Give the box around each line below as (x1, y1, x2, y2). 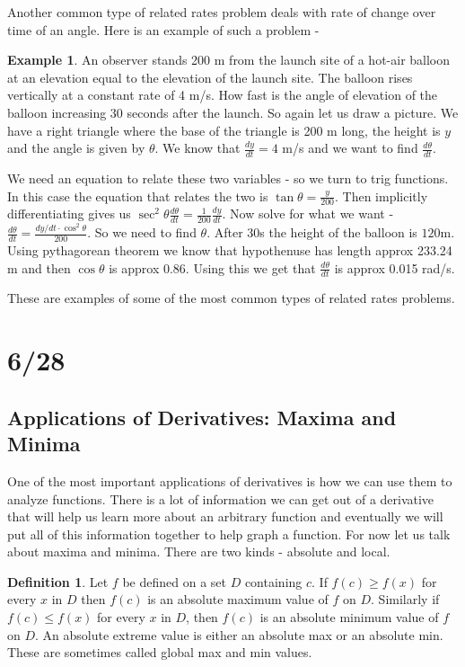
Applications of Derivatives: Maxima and (7, 403, 397, 431)
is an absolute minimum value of (259, 608, 439, 627)
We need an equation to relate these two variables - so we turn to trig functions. (7, 168, 449, 187)
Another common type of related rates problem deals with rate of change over (7, 3, 436, 21)
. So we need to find (87, 223, 197, 242)
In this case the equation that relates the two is (7, 186, 268, 205)
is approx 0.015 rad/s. (334, 258, 455, 277)
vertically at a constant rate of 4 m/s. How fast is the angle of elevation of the (7, 85, 438, 104)
